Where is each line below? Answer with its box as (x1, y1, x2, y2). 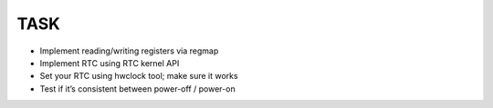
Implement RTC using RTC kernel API (39, 57, 180, 68)
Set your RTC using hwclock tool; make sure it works (39, 71, 238, 82)
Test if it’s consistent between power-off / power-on (39, 83, 236, 94)
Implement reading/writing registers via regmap (39, 45, 219, 56)
